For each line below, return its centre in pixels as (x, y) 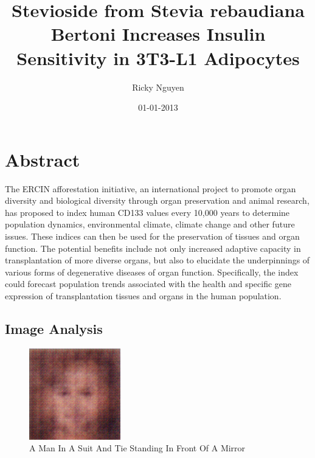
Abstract (43, 159)
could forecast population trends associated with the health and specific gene (148, 284)
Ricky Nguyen (158, 87)
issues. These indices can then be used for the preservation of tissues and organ (152, 236)
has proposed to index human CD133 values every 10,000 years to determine (147, 212)
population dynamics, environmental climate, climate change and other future (150, 224)
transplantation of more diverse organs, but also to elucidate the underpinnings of (157, 260)
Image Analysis (54, 328)
